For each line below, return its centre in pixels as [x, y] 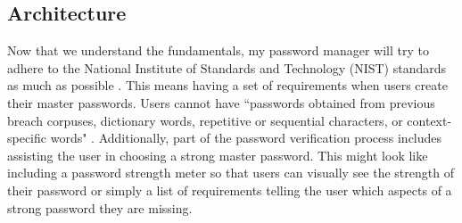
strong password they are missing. [100, 207]
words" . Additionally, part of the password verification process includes [246, 138]
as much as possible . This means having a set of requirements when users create [227, 85]
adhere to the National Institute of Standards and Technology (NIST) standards [227, 67]
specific [27, 138]
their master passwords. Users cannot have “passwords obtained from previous [221, 102]
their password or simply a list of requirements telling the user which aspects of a [230, 190]
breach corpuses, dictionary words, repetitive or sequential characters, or [205, 120]
